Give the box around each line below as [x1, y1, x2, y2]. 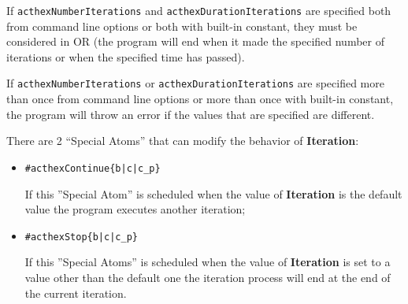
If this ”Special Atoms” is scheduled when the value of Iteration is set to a [24, 254, 391, 270]
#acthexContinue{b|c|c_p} [24, 162, 161, 174]
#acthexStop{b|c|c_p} [24, 231, 138, 243]
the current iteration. [24, 284, 127, 301]
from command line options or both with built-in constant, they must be [6, 17, 358, 34]
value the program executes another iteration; [24, 201, 246, 217]
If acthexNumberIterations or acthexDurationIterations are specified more [6, 75, 384, 91]
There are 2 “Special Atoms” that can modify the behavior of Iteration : [6, 132, 359, 149]
